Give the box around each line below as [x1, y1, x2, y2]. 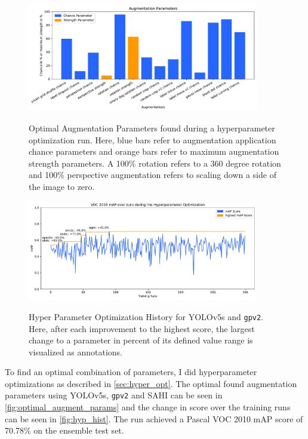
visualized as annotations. [29, 345, 122, 358]
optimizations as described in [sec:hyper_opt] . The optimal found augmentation [5, 377, 297, 389]
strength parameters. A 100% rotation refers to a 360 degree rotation [29, 156, 281, 169]
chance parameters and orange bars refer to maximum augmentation [29, 145, 279, 158]
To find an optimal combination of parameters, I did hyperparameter [5, 366, 257, 378]
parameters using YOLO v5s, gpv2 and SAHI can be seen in [5, 389, 223, 401]
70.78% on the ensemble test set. [5, 424, 124, 437]
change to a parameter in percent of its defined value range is [29, 334, 253, 346]
